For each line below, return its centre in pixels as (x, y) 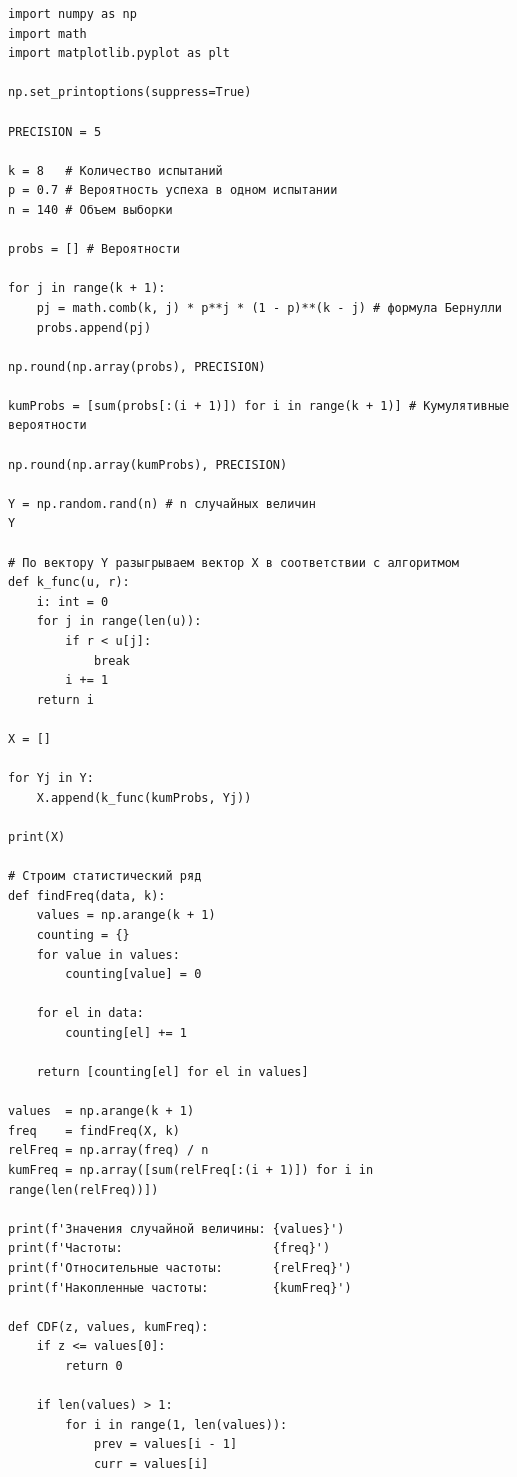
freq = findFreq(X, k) (94, 1130)
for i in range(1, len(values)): (176, 1424)
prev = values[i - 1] (165, 1444)
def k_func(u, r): (69, 582)
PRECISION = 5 (55, 131)
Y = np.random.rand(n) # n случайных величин (162, 503)
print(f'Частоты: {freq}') (169, 1248)
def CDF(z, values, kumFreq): (108, 1326)
